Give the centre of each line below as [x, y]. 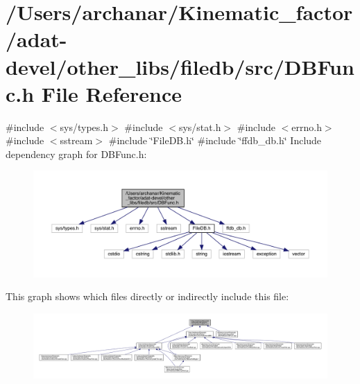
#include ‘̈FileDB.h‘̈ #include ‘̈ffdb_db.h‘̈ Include [215, 140]
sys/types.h [84, 126]
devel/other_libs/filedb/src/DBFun [180, 66]
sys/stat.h [200, 126]
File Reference [111, 93]
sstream [76, 140]
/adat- [36, 39]
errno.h [307, 126]
